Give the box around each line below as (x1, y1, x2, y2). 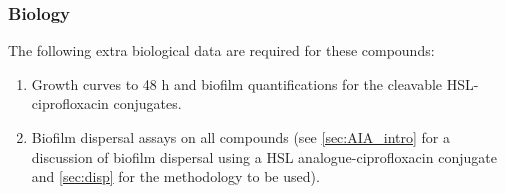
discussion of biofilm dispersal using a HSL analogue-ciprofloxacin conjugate (31, 146, 497, 167)
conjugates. (113, 93, 182, 114)
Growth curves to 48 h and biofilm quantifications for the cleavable (31, 73, 443, 94)
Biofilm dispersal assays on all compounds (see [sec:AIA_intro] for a (31, 127, 450, 147)
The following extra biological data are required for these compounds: (8, 40, 435, 61)
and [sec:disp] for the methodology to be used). (31, 166, 320, 187)
